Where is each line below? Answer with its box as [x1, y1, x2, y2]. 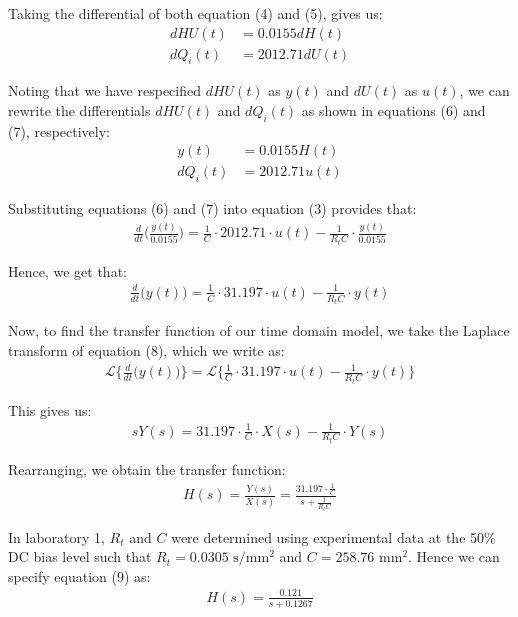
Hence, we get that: [8, 260, 127, 281]
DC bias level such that [8, 546, 152, 567]
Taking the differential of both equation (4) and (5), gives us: [8, 3, 383, 23]
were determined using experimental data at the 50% [171, 526, 496, 547]
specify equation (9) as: [8, 565, 151, 586]
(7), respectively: [8, 120, 111, 141]
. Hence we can [408, 546, 500, 567]
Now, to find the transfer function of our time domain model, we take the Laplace [8, 320, 510, 341]
